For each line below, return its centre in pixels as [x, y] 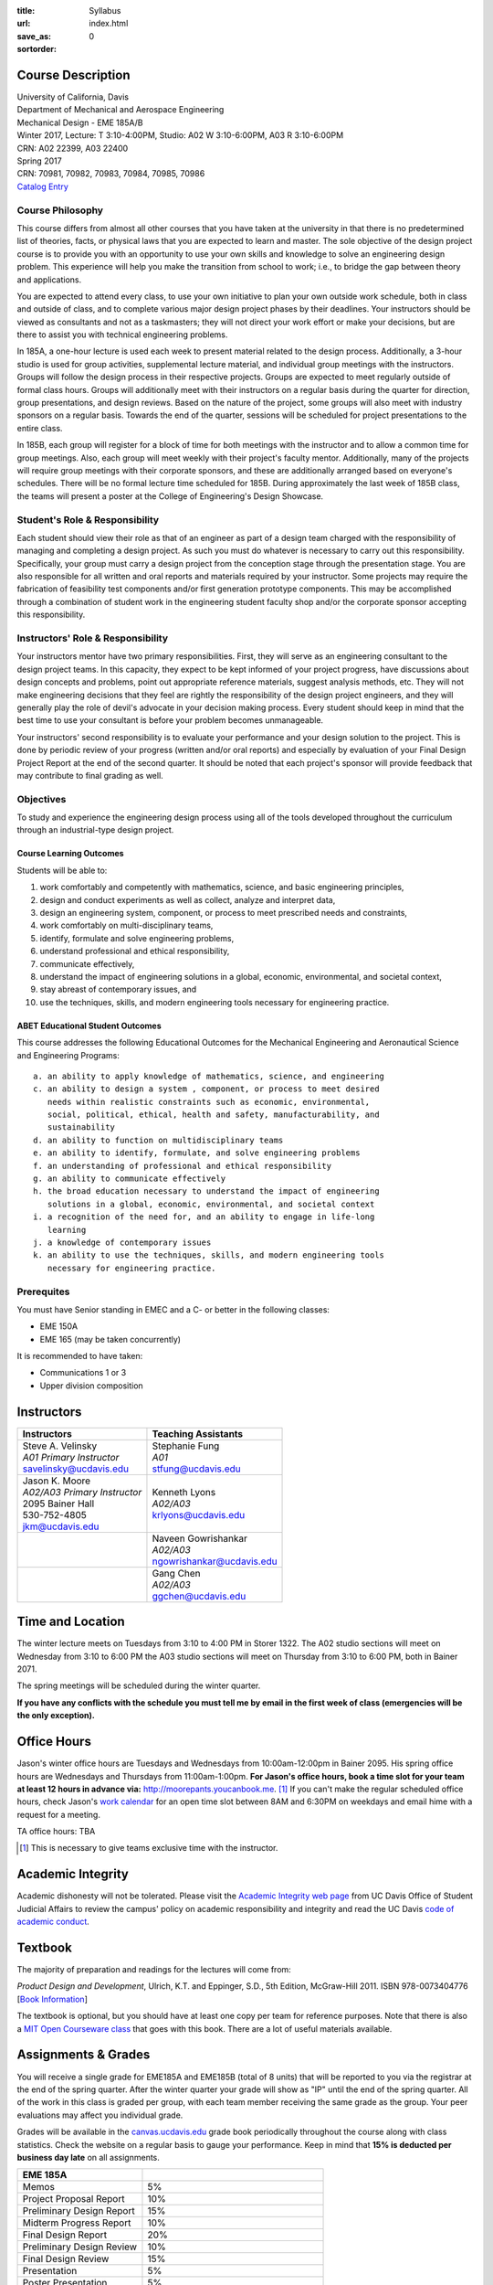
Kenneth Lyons [184, 1492]
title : [26, 11]
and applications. [49, 280]
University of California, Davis [73, 97]
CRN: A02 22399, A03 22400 [73, 148]
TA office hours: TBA [56, 1832]
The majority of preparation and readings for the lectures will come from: [154, 1970]
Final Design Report [65, 2235]
